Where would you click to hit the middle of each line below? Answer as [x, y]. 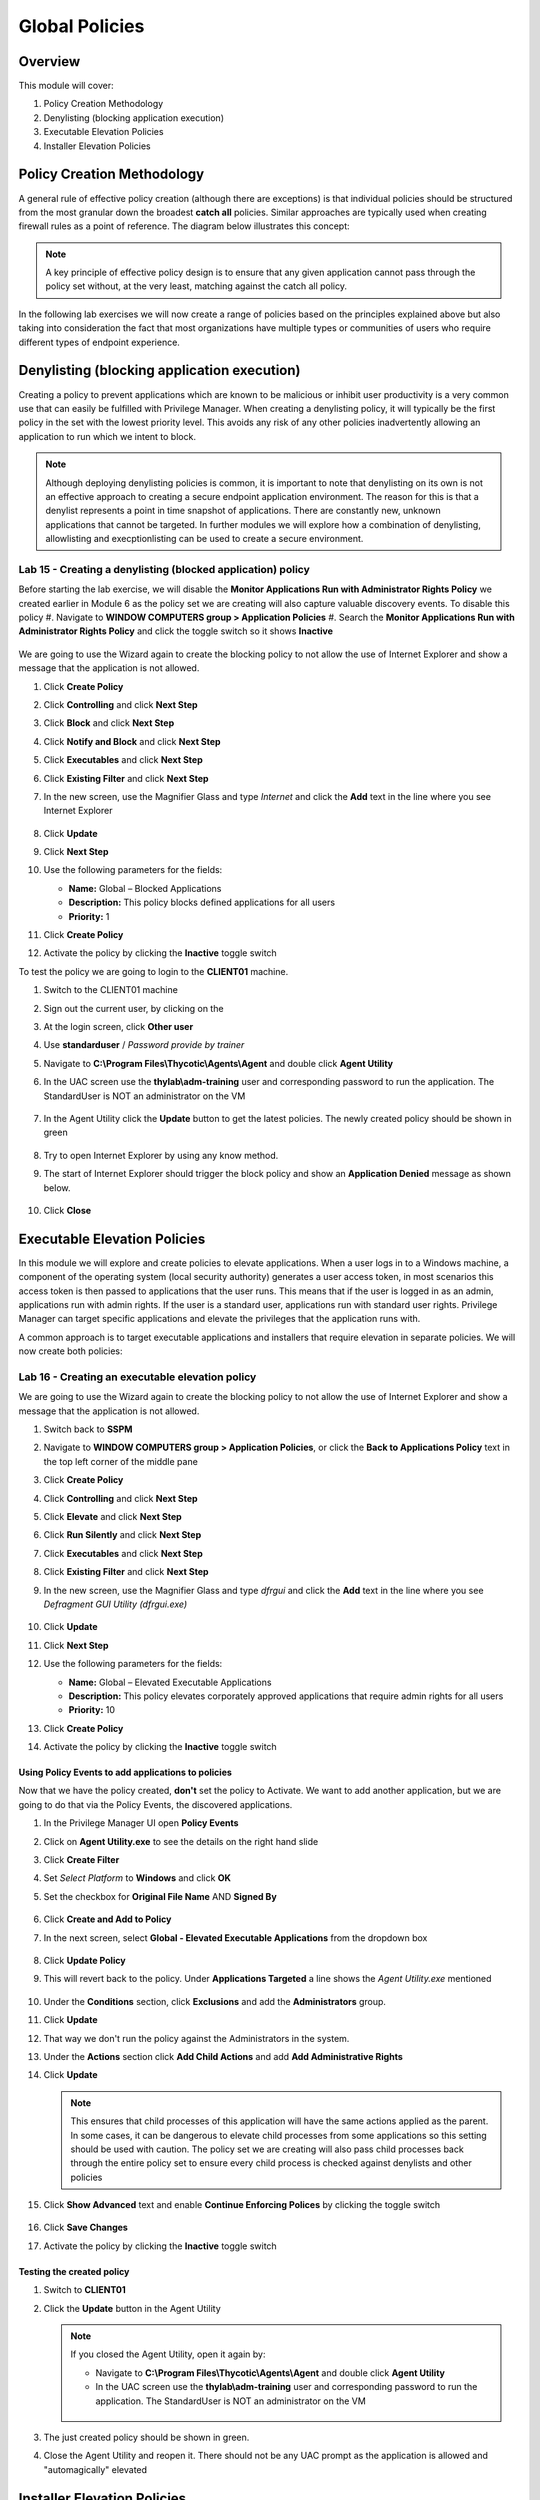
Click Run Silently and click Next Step [122, 1535]
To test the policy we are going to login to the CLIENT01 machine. [153, 971]
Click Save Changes [86, 2227]
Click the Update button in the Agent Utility [132, 2308]
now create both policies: [71, 1351]
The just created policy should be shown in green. [146, 2437]
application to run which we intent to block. [107, 436]
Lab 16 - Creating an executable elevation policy [137, 1377]
